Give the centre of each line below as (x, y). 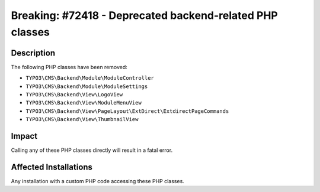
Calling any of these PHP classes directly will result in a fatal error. (92, 150)
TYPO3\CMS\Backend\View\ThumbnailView (82, 119)
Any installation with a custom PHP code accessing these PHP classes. (98, 181)
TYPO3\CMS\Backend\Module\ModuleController (90, 78)
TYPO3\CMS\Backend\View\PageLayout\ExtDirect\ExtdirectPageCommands (127, 111)
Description (33, 53)
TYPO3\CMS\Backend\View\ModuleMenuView (84, 103)
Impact (24, 136)
